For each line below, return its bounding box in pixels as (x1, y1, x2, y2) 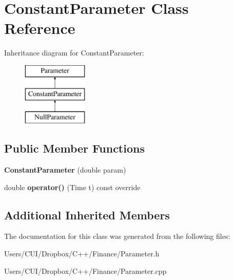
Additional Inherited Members (4, 207, 170, 222)
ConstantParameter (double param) (4, 164, 126, 175)
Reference (4, 17, 75, 39)
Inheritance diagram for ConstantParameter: (4, 47, 144, 58)
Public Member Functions (4, 140, 145, 156)
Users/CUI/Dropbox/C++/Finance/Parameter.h (4, 248, 160, 259)
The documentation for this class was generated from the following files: (4, 231, 230, 241)
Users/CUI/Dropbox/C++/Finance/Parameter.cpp (4, 265, 167, 276)
